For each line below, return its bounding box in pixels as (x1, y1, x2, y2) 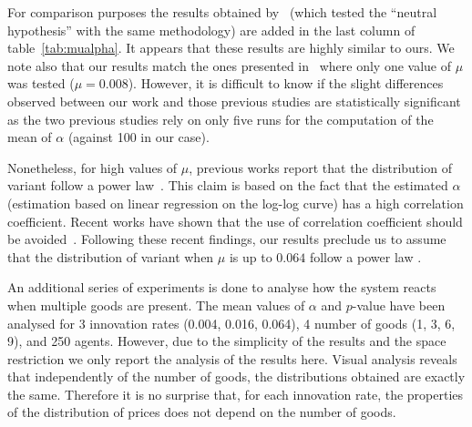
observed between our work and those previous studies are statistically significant (7, 91, 461, 110)
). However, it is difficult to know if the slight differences (128, 74, 444, 93)
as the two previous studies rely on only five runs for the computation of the (7, 109, 434, 128)
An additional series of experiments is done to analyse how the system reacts (7, 278, 436, 297)
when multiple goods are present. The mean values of (7, 295, 305, 314)
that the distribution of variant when (7, 247, 214, 266)
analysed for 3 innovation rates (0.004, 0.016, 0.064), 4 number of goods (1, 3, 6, (7, 313, 456, 332)
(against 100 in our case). (67, 127, 210, 147)
